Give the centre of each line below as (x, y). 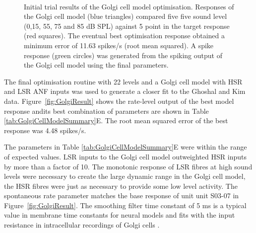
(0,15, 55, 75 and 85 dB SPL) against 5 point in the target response (127, 26)
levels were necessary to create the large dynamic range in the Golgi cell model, (125, 176)
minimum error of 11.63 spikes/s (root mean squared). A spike (119, 45)
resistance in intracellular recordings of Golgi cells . (82, 225)
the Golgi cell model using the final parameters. (96, 65)
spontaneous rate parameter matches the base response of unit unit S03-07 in (122, 195)
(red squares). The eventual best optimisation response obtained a (125, 36)
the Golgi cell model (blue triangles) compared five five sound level (126, 16)
